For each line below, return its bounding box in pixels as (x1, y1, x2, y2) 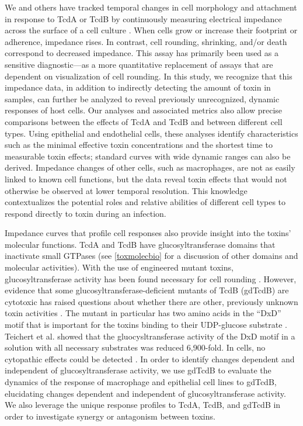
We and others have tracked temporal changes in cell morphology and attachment (5, 1, 297, 13)
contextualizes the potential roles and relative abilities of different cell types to (5, 196, 286, 208)
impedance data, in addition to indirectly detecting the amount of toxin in (5, 81, 271, 93)
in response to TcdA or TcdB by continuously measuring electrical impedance (5, 12, 282, 25)
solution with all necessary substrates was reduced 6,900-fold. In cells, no (5, 341, 266, 354)
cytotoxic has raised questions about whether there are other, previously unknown (5, 295, 298, 307)
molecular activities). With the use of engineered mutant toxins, (5, 261, 234, 273)
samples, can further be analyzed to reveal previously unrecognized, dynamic (5, 92, 280, 105)
